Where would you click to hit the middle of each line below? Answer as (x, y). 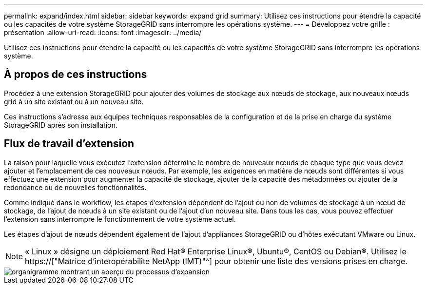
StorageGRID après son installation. (61, 125)
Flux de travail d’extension (69, 144)
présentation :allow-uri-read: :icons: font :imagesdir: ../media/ (103, 32)
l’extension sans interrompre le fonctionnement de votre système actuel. (120, 219)
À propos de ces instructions (76, 75)
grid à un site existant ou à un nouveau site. (74, 101)
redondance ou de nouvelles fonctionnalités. (75, 187)
